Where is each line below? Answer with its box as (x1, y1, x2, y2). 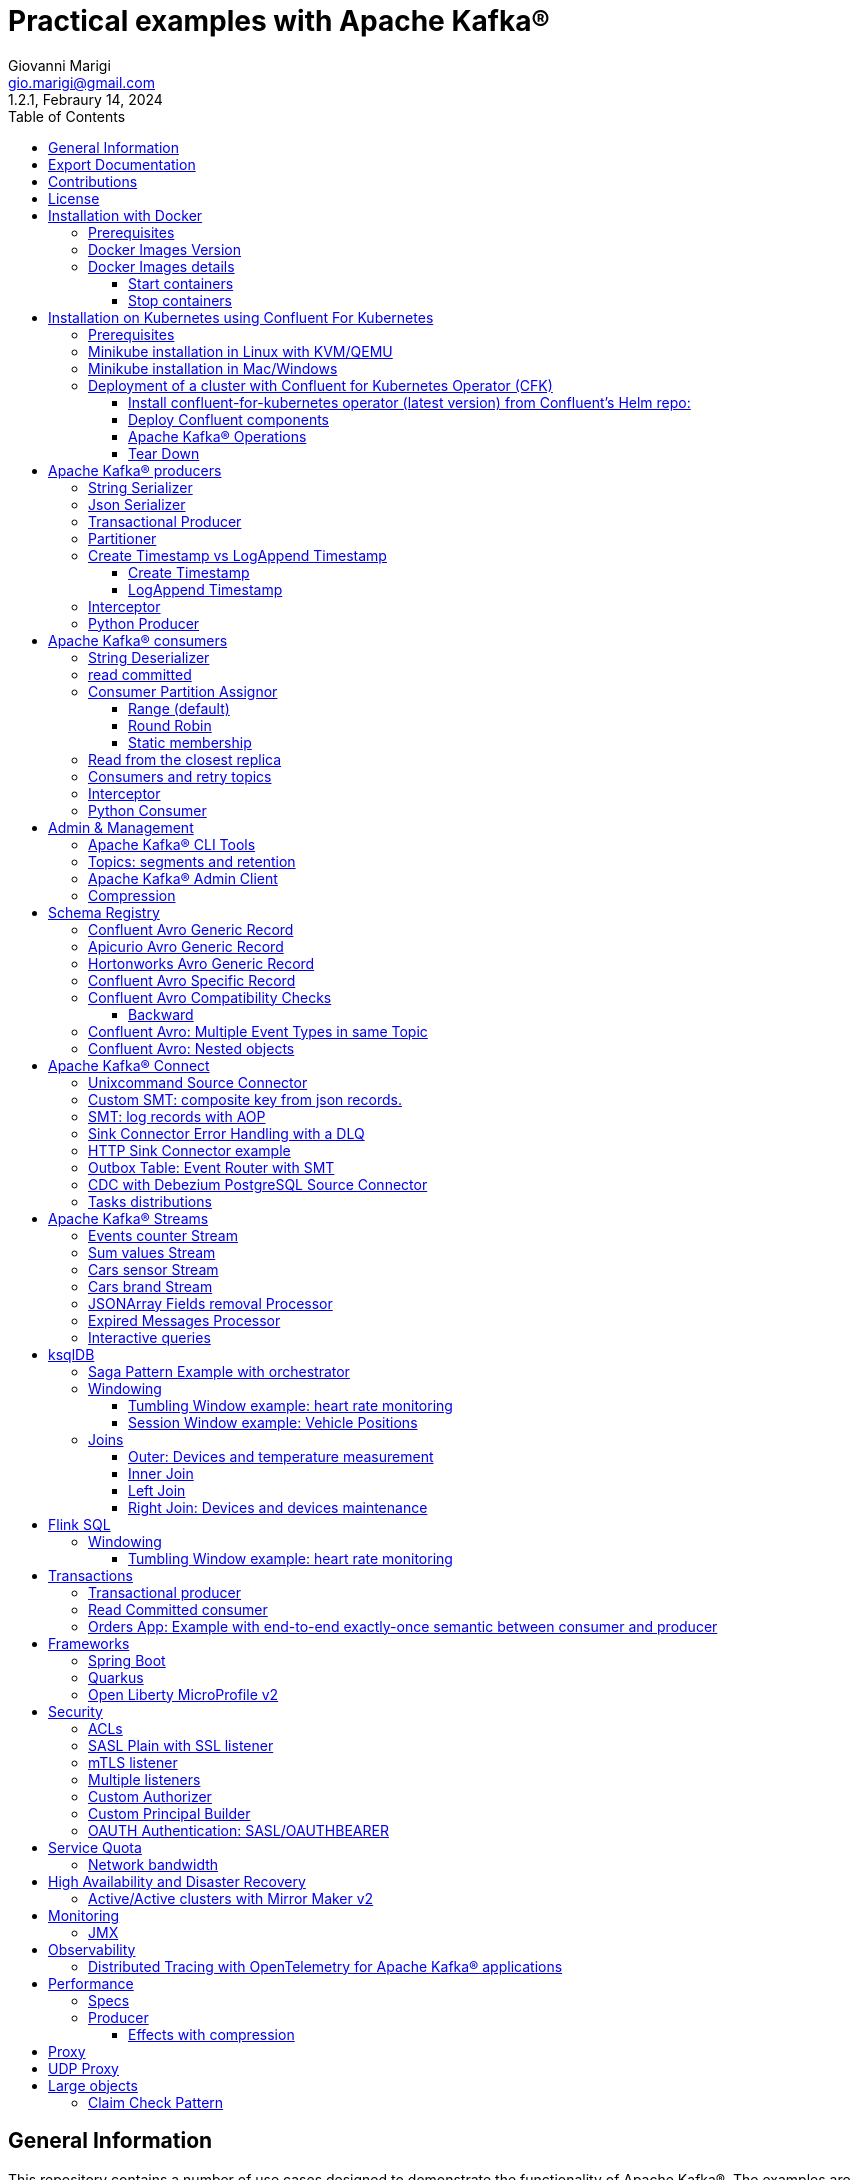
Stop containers (128, 291, 232, 309)
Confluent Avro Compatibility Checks (88, 988, 332, 1006)
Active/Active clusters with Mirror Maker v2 (88, 1889, 374, 1907)
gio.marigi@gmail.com (8, 73, 156, 91)
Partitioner (88, 529, 157, 547)
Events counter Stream (88, 1226, 238, 1244)
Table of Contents (8, 107, 126, 125)
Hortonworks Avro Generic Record (88, 954, 315, 972)
